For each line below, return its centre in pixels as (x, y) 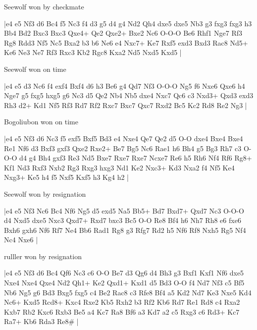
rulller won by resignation (43, 256)
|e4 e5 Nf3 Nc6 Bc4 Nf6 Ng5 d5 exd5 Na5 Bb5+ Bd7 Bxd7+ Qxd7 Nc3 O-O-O (124, 210)
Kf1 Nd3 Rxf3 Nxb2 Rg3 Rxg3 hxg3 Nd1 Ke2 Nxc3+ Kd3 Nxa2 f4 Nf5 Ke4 (119, 167)
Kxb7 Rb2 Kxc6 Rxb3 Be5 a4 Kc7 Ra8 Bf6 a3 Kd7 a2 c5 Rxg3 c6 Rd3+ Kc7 (122, 311)
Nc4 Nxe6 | (21, 240)
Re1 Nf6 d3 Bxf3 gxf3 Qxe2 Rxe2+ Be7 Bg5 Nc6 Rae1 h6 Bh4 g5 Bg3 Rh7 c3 (123, 148)
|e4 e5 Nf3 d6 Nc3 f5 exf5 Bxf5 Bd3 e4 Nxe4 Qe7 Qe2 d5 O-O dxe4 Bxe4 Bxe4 (124, 138)
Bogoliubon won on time (41, 122)
